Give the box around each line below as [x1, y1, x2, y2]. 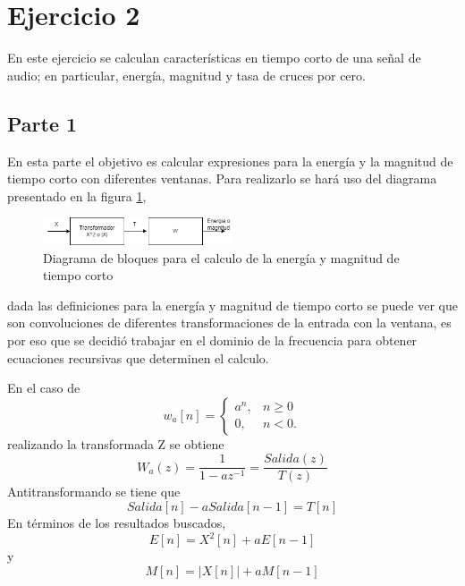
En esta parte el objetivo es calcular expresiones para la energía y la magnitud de [7, 151, 453, 170]
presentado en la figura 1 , [7, 186, 147, 205]
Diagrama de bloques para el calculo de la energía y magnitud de [43, 248, 400, 267]
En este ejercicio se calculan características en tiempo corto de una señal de [7, 48, 421, 67]
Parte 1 [7, 109, 78, 137]
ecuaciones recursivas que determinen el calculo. [7, 348, 269, 367]
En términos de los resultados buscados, [7, 514, 226, 531]
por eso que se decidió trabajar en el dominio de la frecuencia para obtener [7, 330, 418, 349]
